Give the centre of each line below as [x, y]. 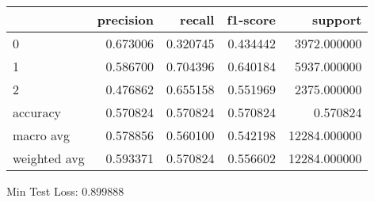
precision [125, 19]
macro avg [42, 135]
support [337, 19]
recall [197, 19]
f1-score [252, 19]
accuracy [37, 112]
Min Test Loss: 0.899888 [65, 191]
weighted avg [49, 158]
